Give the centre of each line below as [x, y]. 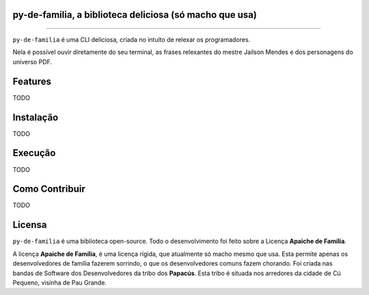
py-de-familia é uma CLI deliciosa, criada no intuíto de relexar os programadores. [132, 40]
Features [32, 81]
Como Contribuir [49, 189]
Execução [34, 153]
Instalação [36, 117]
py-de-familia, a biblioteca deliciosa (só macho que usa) [135, 15]
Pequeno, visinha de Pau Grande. [60, 282]
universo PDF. [32, 62]
